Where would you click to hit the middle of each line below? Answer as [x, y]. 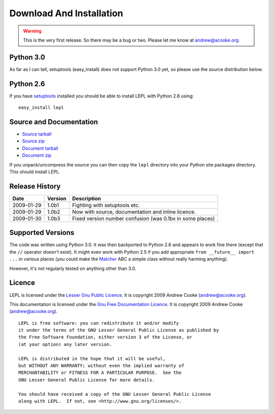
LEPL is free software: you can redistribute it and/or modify [99, 323]
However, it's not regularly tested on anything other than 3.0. [73, 268]
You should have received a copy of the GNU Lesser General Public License [115, 394]
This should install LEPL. [35, 172]
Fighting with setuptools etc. [106, 205]
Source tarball [37, 134]
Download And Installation [66, 13]
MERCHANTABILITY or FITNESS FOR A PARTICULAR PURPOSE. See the [100, 373]
